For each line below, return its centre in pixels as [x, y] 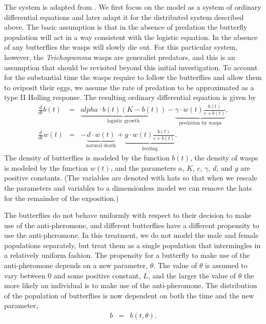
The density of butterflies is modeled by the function [87, 158]
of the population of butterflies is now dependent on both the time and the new [129, 295]
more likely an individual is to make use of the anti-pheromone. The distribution [131, 285]
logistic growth [124, 121]
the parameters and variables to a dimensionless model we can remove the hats [128, 187]
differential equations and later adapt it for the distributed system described [124, 17]
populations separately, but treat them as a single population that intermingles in [132, 245]
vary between [25, 275]
